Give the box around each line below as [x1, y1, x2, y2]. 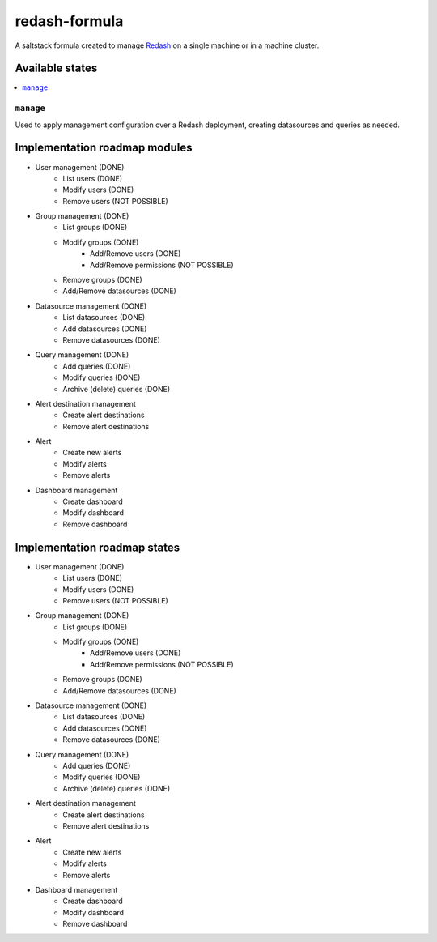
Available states [15, 62, 98, 75]
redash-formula [15, 12, 124, 30]
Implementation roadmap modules [15, 141, 193, 155]
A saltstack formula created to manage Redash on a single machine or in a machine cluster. [15, 40, 320, 50]
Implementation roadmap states [15, 540, 180, 554]
